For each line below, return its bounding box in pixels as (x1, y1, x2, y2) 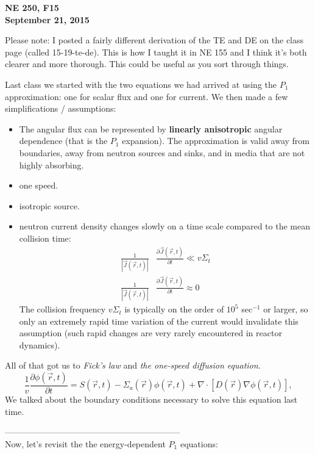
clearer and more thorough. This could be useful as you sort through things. (5, 57, 289, 70)
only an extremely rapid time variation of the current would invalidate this (19, 314, 299, 327)
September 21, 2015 (5, 13, 90, 26)
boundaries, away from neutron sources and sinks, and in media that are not (19, 146, 305, 159)
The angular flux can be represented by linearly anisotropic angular (19, 122, 283, 135)
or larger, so (263, 303, 308, 315)
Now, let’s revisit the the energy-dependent (5, 437, 166, 450)
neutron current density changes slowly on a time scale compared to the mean (19, 220, 310, 232)
